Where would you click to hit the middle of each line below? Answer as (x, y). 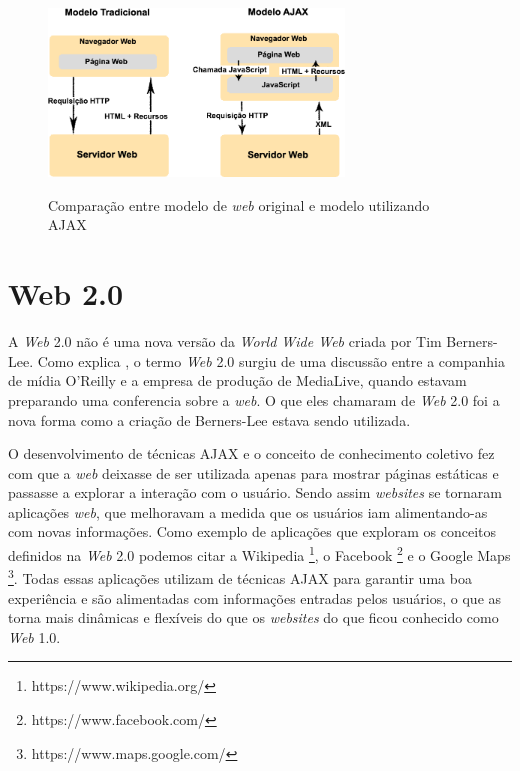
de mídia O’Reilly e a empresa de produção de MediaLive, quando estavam (237, 380)
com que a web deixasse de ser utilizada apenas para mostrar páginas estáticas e (253, 472)
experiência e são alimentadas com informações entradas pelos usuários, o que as (255, 597)
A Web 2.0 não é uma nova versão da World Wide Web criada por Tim (225, 341)
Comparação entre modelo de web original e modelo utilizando (239, 204)
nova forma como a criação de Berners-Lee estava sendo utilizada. (209, 419)
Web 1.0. (34, 636)
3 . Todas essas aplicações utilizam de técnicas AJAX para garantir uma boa (240, 576)
